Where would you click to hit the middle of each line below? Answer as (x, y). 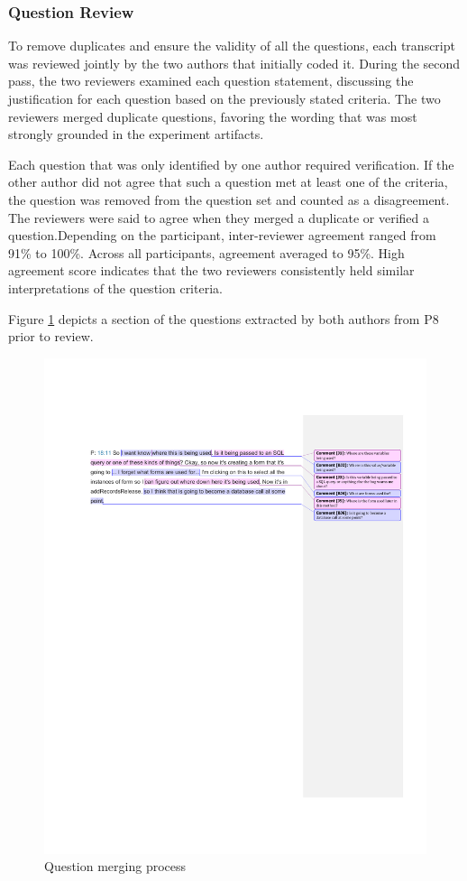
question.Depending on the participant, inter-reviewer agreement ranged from (222, 235)
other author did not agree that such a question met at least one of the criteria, (228, 182)
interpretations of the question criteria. (115, 287)
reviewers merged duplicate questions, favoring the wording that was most (213, 116)
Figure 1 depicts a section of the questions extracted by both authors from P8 (224, 318)
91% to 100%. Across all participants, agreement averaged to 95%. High (206, 252)
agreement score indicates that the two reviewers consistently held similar (211, 270)
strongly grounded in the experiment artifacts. (136, 134)
